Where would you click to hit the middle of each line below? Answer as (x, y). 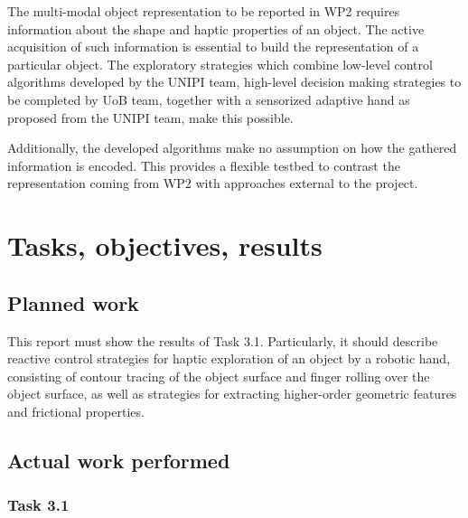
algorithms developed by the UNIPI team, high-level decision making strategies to (234, 82)
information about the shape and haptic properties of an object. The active (216, 28)
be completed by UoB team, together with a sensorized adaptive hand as (209, 99)
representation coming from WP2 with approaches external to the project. (213, 183)
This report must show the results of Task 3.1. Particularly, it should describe (223, 340)
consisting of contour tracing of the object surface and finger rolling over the (219, 376)
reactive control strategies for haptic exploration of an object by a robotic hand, (229, 358)
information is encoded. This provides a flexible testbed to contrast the (204, 165)
